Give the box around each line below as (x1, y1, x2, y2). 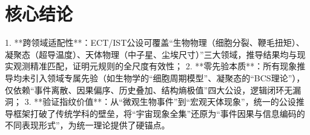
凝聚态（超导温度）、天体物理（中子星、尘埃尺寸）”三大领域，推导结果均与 (5, 48, 297, 60)
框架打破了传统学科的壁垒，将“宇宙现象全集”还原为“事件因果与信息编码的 (13, 107, 305, 119)
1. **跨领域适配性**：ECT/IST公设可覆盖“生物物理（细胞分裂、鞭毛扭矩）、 (5, 36, 305, 49)
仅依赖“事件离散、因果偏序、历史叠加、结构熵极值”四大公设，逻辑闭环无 (5, 83, 293, 96)
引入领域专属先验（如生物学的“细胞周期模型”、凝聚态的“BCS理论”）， (30, 71, 305, 84)
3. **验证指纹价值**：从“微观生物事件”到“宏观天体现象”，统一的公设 (24, 95, 296, 108)
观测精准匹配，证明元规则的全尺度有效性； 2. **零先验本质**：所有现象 (13, 60, 297, 72)
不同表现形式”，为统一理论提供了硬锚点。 (5, 119, 170, 131)
